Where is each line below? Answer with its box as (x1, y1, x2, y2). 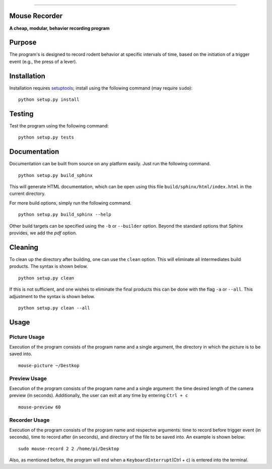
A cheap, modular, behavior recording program (9, 25, 110, 31)
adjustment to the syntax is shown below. (9, 293, 95, 299)
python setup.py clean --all (18, 305, 90, 311)
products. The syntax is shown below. (9, 263, 88, 270)
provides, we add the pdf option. (9, 230, 78, 236)
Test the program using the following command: (9, 123, 109, 129)
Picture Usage (9, 333, 45, 340)
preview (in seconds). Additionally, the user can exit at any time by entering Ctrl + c (9, 392, 188, 398)
